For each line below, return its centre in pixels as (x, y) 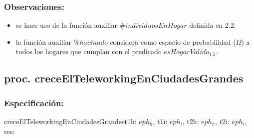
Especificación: (34, 103)
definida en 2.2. (213, 25)
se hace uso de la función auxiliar (66, 25)
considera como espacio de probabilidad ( (173, 41)
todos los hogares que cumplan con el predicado (89, 51)
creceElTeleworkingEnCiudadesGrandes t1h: (70, 121)
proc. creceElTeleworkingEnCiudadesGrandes (124, 78)
